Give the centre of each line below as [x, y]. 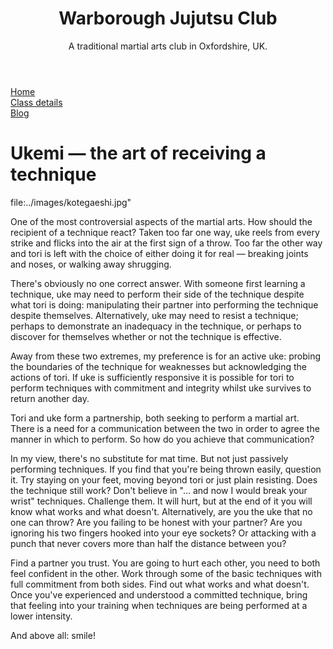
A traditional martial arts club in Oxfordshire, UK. [168, 46]
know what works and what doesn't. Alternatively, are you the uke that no [161, 511]
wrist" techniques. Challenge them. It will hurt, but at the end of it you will [161, 501]
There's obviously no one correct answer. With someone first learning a [158, 283]
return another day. [50, 398]
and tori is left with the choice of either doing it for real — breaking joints [159, 253]
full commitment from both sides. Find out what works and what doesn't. [160, 584]
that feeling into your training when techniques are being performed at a [159, 605]
